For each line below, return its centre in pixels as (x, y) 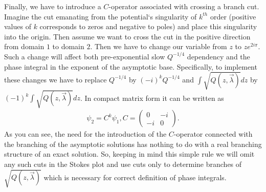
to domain (68, 46)
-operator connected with (213, 134)
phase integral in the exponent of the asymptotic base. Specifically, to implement (131, 66)
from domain (24, 46)
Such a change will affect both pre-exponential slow (85, 56)
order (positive (233, 16)
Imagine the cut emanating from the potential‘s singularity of (101, 16)
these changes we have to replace (56, 79)
